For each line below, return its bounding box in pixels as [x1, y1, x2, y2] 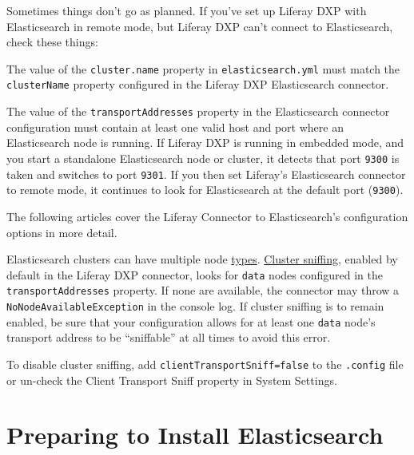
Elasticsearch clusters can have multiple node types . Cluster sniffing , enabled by [6, 251, 398, 267]
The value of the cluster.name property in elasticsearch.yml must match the [6, 60, 400, 77]
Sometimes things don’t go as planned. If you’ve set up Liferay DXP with [6, 2, 367, 18]
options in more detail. [6, 224, 117, 240]
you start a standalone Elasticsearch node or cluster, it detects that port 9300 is [6, 149, 400, 166]
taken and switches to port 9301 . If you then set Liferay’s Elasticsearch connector [6, 165, 406, 182]
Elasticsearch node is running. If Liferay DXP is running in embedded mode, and [6, 134, 404, 151]
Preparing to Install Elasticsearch [6, 418, 384, 451]
